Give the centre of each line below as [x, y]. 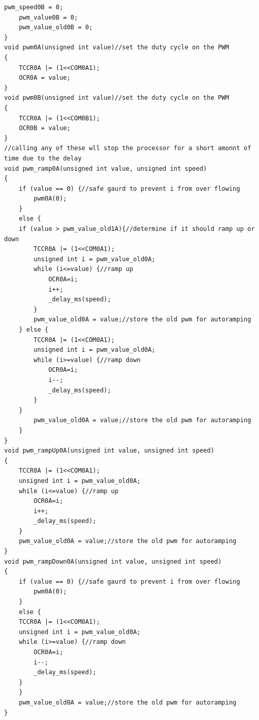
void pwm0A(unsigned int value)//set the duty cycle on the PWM [117, 48]
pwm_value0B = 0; [48, 17]
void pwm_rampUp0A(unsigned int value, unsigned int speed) [109, 451]
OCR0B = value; [45, 128]
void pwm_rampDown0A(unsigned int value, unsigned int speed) [113, 561]
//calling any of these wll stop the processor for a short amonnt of [128, 148]
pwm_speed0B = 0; [34, 7]
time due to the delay [43, 158]
